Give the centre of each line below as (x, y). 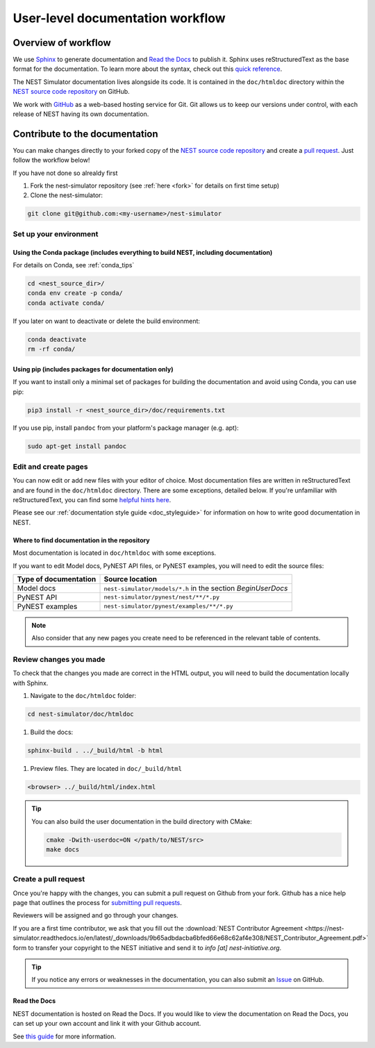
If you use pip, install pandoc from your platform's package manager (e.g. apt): (126, 428)
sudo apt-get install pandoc (77, 447)
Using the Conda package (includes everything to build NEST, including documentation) (143, 252)
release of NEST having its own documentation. (81, 114)
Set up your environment (56, 234)
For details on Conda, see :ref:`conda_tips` (74, 265)
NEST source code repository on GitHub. (71, 92)
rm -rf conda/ (51, 349)
